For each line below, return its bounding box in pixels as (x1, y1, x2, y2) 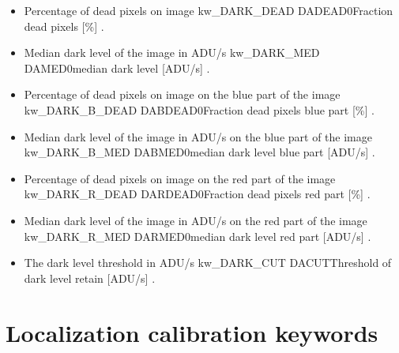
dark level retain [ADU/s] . (24, 269, 156, 286)
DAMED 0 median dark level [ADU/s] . (24, 59, 210, 76)
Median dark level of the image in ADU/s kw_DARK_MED (24, 44, 320, 61)
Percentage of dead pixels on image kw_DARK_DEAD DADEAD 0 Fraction (24, 2, 393, 18)
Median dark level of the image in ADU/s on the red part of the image (24, 212, 367, 228)
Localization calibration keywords (6, 316, 378, 348)
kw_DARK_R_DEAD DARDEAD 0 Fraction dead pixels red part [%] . (24, 186, 371, 202)
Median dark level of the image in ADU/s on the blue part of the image (24, 128, 372, 145)
